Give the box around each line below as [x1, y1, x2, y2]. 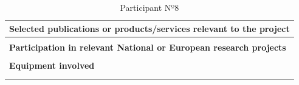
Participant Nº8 [120, 1, 179, 13]
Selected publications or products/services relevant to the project [9, 22, 290, 34]
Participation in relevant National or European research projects [9, 40, 286, 53]
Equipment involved [9, 58, 95, 71]
